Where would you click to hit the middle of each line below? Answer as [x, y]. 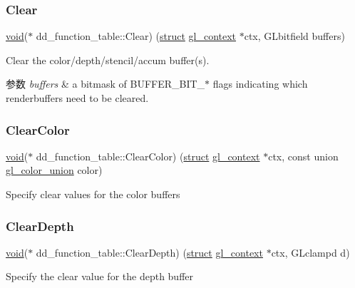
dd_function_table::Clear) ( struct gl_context [136, 36]
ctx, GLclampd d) [310, 252]
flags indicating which [260, 84]
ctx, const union [303, 156]
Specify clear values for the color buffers [93, 194]
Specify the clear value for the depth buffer [100, 276]
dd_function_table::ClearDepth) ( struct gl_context [149, 252]
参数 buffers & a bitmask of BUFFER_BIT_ [106, 84]
